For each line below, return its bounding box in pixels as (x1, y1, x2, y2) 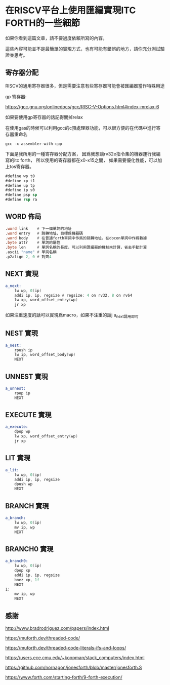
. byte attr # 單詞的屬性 (5, 240, 61, 246)
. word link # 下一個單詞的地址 (5, 226, 72, 231)
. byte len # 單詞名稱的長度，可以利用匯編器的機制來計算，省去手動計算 (5, 245, 147, 250)
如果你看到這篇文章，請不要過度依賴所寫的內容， (5, 35, 107, 41)
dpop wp (14, 429, 30, 434)
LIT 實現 (5, 454, 30, 462)
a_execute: (5, 424, 28, 429)
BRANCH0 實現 (5, 545, 54, 553)
